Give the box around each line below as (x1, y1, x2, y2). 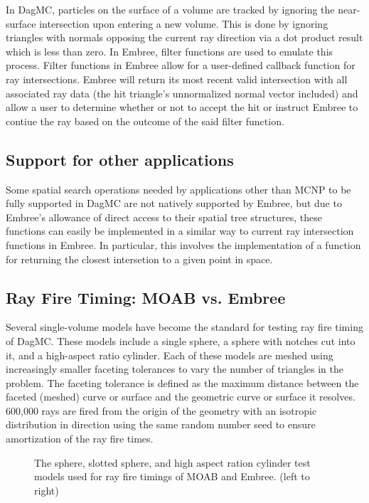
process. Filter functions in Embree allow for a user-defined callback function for (6, 58, 355, 73)
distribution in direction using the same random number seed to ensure (6, 417, 316, 432)
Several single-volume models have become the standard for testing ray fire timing (6, 319, 363, 334)
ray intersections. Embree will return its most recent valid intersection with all (6, 71, 348, 86)
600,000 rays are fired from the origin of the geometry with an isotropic (6, 403, 317, 418)
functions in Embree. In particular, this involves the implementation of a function (6, 237, 361, 252)
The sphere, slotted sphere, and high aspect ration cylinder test (34, 455, 311, 470)
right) (34, 482, 59, 497)
